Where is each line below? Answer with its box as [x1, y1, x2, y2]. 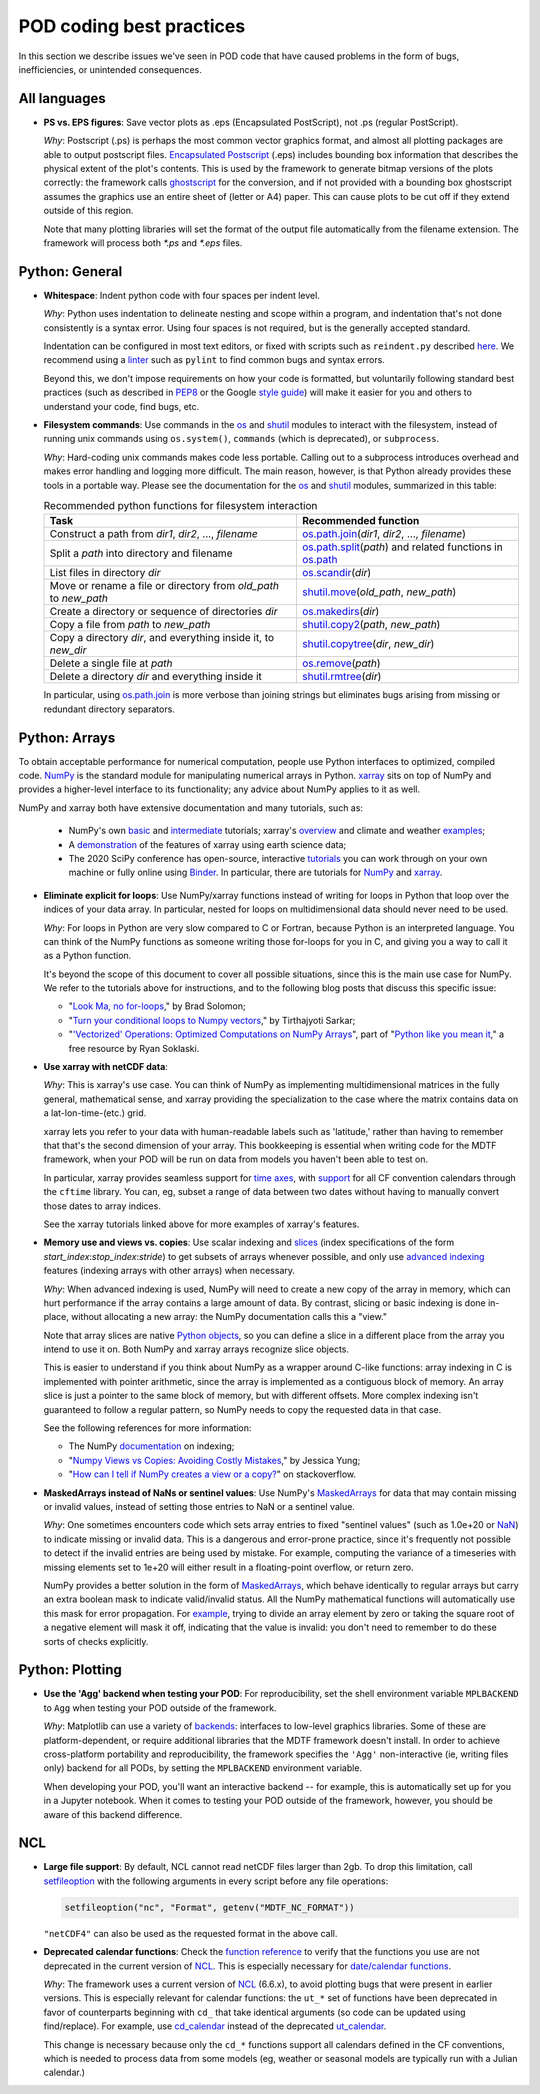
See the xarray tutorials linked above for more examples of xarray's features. [43, 1218, 360, 1230]
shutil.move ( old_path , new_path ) [301, 585, 457, 599]
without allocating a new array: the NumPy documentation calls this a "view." [70, 1311, 387, 1323]
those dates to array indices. [43, 1200, 162, 1212]
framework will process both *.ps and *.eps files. [43, 236, 243, 249]
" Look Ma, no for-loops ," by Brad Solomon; [68, 1000, 246, 1012]
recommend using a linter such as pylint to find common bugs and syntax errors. [43, 354, 385, 366]
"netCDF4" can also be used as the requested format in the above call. [43, 1927, 338, 1939]
